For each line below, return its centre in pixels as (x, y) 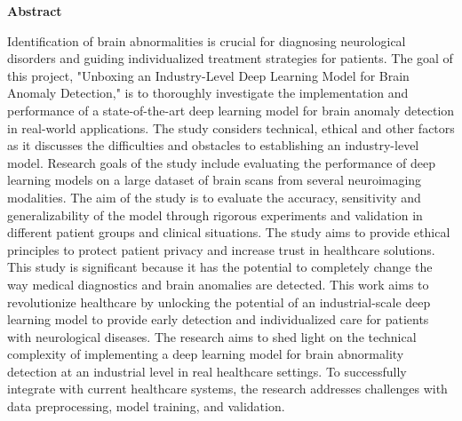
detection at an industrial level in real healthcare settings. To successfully (207, 371)
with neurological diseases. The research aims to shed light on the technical (212, 336)
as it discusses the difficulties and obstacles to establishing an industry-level (213, 145)
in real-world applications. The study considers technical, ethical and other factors (231, 127)
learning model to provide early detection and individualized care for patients (218, 319)
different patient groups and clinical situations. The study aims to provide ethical (229, 232)
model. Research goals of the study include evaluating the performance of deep (221, 162)
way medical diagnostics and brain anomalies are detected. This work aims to (218, 284)
